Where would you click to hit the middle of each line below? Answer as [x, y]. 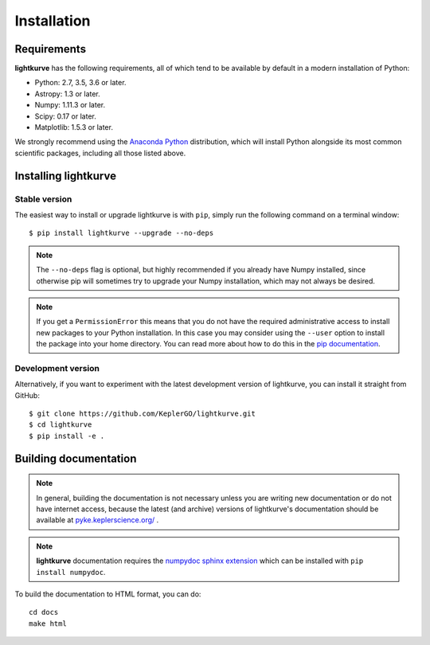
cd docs [44, 612]
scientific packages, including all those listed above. [100, 153]
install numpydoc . [71, 572]
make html [48, 623]
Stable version [43, 199]
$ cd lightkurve [61, 425]
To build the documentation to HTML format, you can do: [108, 594]
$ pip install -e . [67, 436]
